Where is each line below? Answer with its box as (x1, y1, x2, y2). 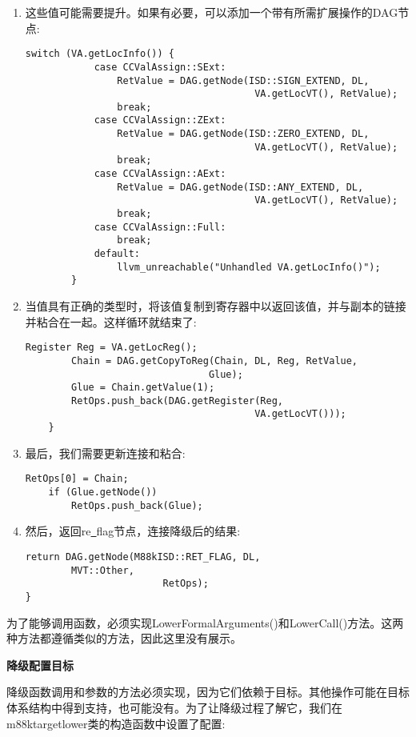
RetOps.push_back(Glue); (71, 499, 203, 511)
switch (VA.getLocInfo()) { (25, 48, 174, 60)
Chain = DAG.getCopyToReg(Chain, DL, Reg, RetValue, (71, 354, 358, 366)
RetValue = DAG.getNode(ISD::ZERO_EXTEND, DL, (117, 128, 370, 140)
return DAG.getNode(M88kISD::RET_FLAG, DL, (25, 551, 261, 563)
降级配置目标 (6, 656, 74, 673)
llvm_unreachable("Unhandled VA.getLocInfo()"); (117, 261, 381, 273)
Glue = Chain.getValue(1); (71, 382, 215, 394)
